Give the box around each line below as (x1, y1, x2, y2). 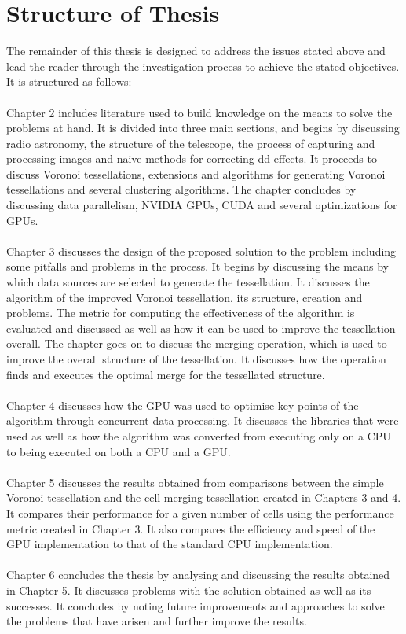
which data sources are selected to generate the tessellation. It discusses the (6, 274, 370, 290)
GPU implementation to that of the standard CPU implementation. (6, 536, 333, 552)
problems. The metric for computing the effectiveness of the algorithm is (6, 304, 355, 321)
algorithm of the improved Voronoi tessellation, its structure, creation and (6, 289, 363, 305)
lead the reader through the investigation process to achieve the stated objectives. (6, 57, 400, 74)
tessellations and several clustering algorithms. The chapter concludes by (6, 181, 357, 197)
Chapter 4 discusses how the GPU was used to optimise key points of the (6, 396, 359, 413)
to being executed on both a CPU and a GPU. (6, 443, 231, 459)
